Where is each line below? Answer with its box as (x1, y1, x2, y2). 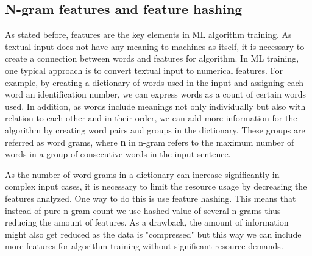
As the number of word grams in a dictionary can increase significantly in (5, 168, 280, 180)
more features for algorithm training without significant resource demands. (5, 240, 283, 252)
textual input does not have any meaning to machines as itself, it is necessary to (5, 40, 305, 52)
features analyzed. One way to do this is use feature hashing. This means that (5, 191, 296, 204)
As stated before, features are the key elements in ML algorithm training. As (5, 28, 292, 41)
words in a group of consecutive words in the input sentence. (5, 148, 231, 160)
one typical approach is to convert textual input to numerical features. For (5, 63, 283, 76)
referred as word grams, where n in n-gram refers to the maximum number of (5, 135, 294, 148)
